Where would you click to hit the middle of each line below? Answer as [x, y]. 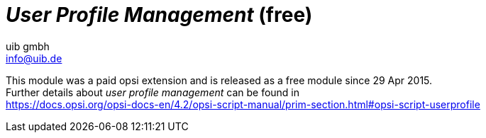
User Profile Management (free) [159, 15]
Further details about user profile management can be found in [153, 92]
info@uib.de [34, 58]
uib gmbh [28, 46]
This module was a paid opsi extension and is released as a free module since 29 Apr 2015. [219, 80]
